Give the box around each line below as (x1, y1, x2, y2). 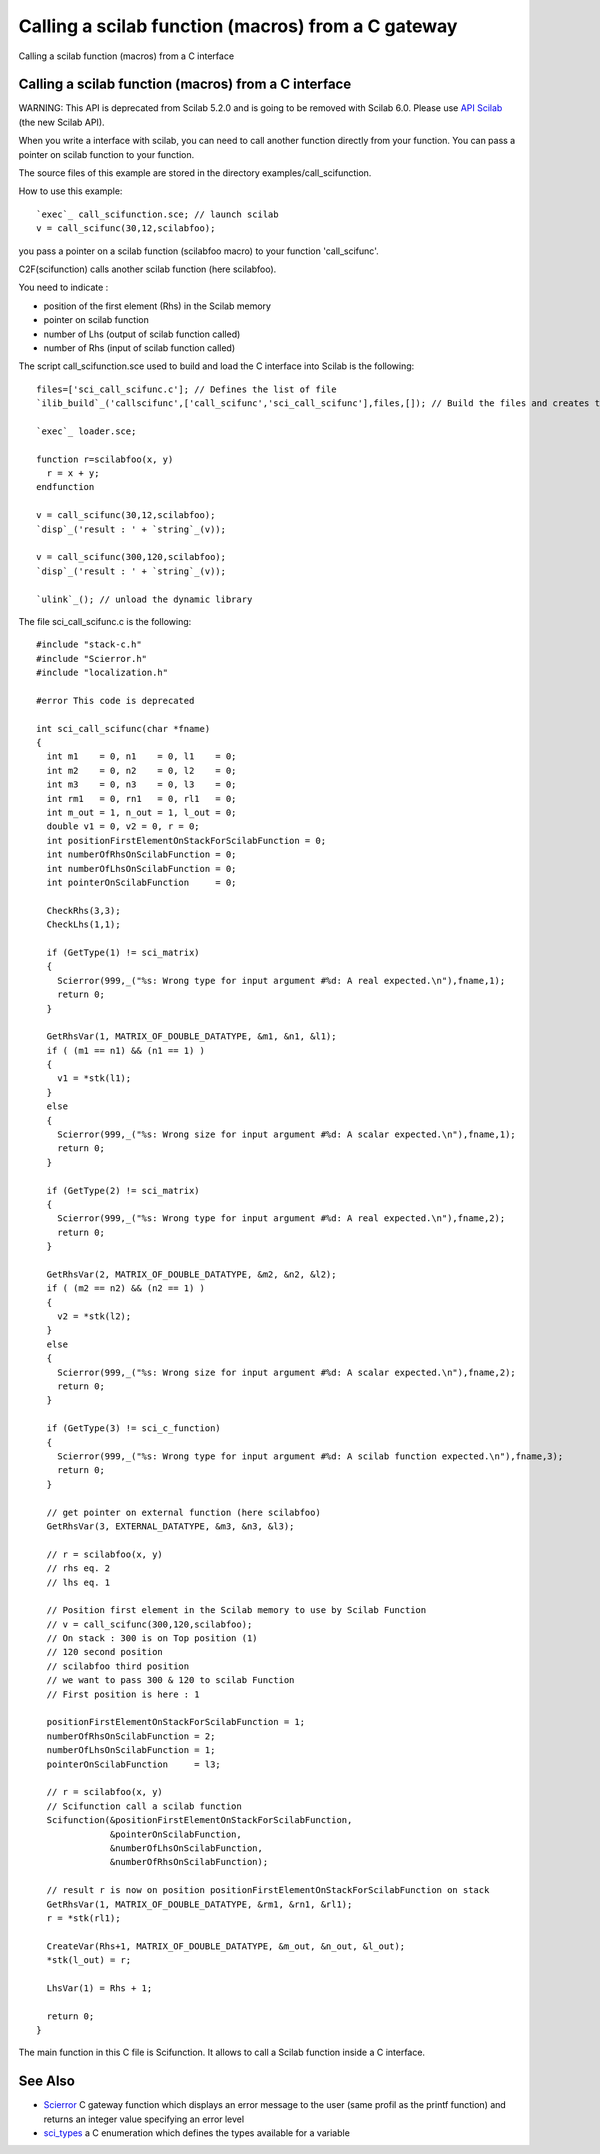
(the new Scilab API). (18, 116, 105, 128)
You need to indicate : (18, 281, 109, 294)
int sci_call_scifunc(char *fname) (36, 723, 211, 734)
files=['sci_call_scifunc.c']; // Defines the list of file (36, 383, 337, 395)
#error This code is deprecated (36, 695, 195, 706)
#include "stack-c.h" (36, 639, 142, 650)
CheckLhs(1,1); (46, 919, 121, 930)
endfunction (36, 481, 95, 493)
